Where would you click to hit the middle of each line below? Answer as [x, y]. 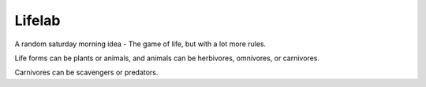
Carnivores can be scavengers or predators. [86, 72]
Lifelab [37, 20]
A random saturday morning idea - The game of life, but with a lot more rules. [140, 44]
